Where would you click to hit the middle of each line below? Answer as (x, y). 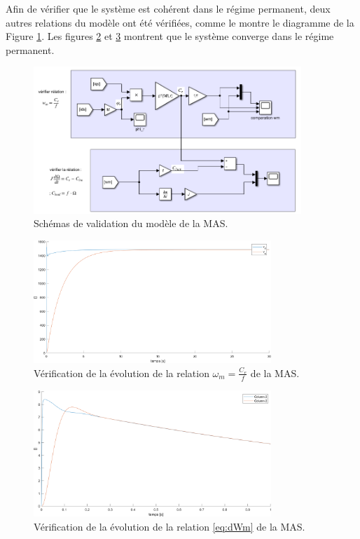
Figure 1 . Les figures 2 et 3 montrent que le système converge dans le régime (170, 36)
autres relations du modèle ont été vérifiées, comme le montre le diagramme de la (180, 22)
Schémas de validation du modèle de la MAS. (131, 223)
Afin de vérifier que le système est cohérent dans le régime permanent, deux (168, 8)
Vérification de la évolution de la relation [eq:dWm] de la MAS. (169, 526)
